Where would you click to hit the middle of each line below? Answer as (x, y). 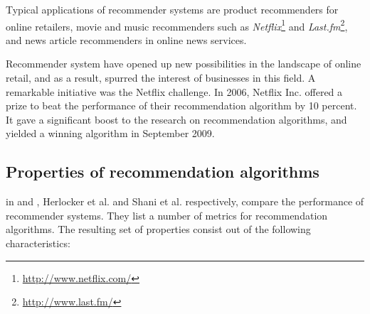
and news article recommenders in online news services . (126, 39)
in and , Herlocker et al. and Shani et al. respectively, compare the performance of (185, 201)
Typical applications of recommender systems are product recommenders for (172, 9)
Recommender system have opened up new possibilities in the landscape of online (184, 64)
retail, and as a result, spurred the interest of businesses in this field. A (161, 78)
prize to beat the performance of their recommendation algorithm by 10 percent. (181, 105)
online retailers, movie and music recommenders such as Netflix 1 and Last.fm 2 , (177, 25)
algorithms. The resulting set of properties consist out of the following (158, 229)
